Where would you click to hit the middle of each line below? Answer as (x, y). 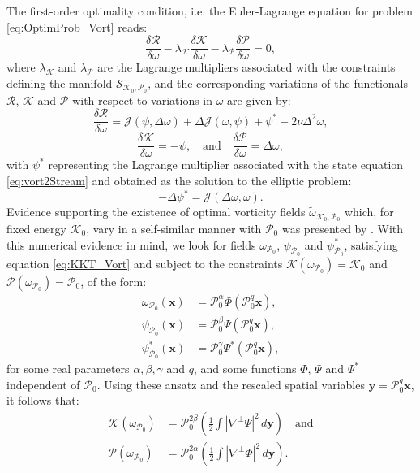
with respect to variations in (143, 100)
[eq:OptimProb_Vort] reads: (77, 26)
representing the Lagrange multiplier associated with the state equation (226, 165)
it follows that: (43, 400)
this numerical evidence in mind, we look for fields (131, 244)
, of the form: (114, 281)
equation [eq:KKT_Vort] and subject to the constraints (145, 263)
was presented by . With (343, 228)
